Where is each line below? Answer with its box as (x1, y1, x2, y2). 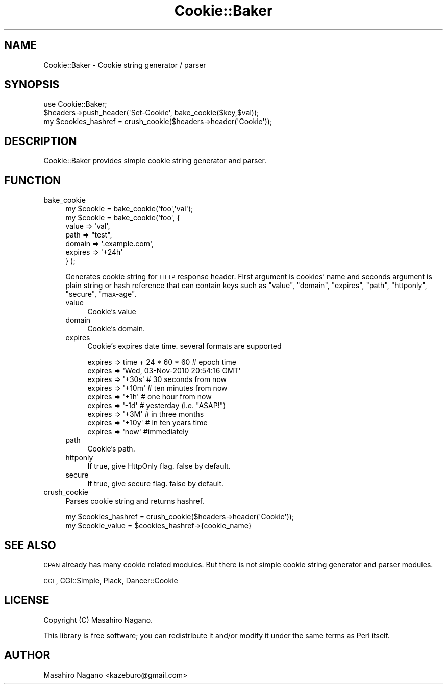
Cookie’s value (87, 307, 136, 316)
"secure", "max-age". (65, 290, 137, 299)
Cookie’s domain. (87, 324, 145, 334)
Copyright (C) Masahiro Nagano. (43, 615, 153, 624)
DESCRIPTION (4, 134, 77, 148)
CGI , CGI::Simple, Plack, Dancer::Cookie (43, 576, 178, 585)
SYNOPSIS (4, 78, 60, 91)
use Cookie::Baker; (43, 100, 107, 109)
